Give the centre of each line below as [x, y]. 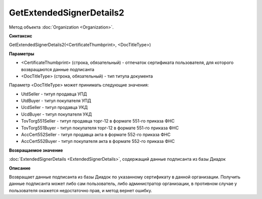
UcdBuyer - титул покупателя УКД [57, 114]
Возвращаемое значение [36, 150]
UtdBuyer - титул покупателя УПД [56, 101]
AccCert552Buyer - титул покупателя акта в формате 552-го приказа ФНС [98, 141]
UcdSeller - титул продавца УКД [55, 107]
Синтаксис [21, 36]
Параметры [22, 54]
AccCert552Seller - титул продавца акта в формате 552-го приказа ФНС [96, 135]
